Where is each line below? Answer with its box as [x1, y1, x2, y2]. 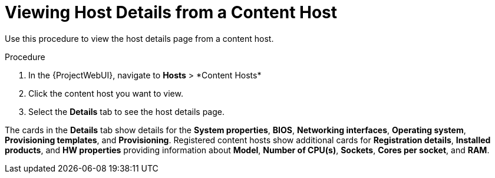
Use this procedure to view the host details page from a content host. [5, 33, 274, 44]
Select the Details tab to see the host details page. [28, 106, 225, 117]
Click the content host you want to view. [28, 88, 183, 98]
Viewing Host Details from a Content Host [5, 2, 338, 22]
